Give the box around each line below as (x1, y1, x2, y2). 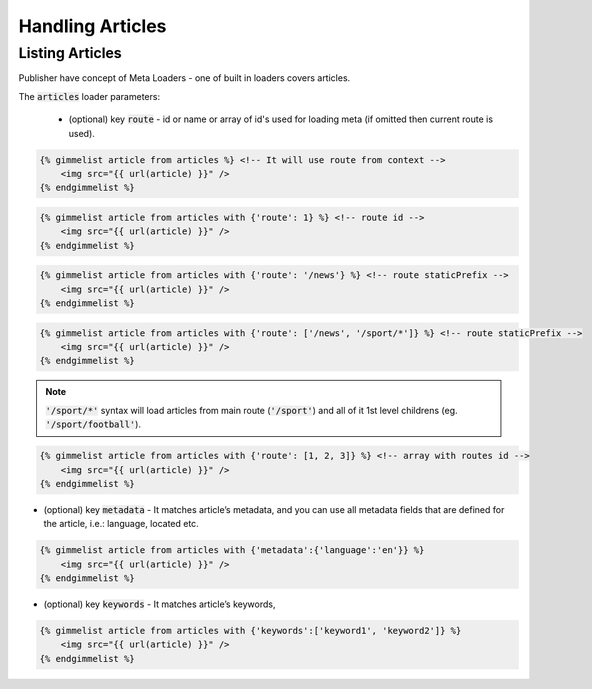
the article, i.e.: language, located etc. (43, 518, 199, 530)
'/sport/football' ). (45, 418, 142, 430)
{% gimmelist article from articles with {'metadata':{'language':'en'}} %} (39, 545, 425, 556)
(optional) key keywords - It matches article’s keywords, (43, 598, 276, 610)
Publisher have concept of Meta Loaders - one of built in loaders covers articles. (18, 72, 351, 84)
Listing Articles (18, 44, 122, 62)
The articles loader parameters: (18, 90, 160, 102)
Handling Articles (18, 15, 167, 37)
